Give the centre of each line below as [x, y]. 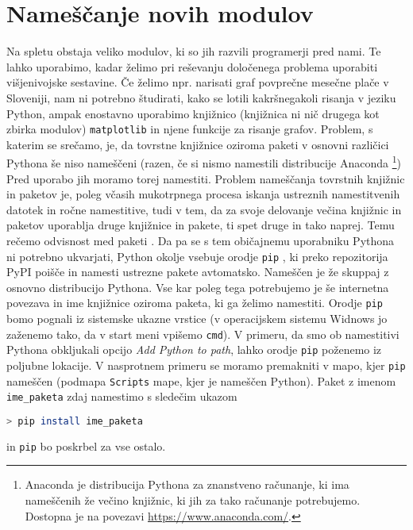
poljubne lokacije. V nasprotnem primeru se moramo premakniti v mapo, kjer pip [206, 365]
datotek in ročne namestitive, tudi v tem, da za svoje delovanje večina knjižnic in [204, 209]
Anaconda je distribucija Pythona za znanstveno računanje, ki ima [187, 484]
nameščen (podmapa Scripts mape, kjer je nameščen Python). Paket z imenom [201, 380]
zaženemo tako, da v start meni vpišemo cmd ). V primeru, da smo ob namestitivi [203, 334]
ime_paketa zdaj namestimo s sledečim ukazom [122, 396]
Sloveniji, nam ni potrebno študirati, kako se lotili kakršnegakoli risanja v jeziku [201, 97]
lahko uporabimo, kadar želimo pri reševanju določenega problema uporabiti [192, 66]
